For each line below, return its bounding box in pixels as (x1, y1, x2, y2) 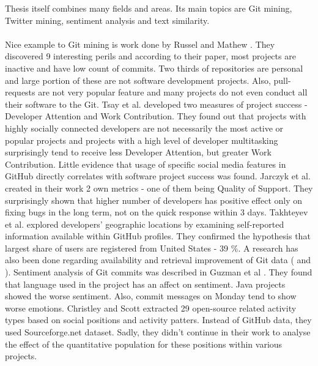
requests (5, 86, 35, 99)
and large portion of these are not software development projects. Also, (5, 73, 271, 86)
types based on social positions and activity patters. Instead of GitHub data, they (5, 313, 312, 326)
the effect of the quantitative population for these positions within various (5, 337, 283, 350)
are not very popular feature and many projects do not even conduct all (38, 86, 308, 99)
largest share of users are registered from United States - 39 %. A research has (5, 241, 298, 254)
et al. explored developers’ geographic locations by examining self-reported (5, 217, 284, 230)
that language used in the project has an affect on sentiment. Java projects (5, 277, 286, 290)
